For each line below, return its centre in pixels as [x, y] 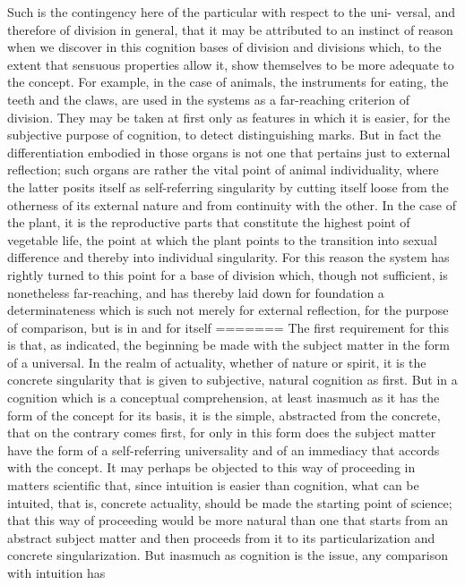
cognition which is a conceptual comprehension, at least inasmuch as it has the [224, 398]
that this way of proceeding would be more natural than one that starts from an [228, 520]
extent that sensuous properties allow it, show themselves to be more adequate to [231, 64]
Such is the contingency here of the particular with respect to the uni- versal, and [232, 12]
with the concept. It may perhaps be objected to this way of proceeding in [211, 467]
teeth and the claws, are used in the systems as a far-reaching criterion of [208, 99]
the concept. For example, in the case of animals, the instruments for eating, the [228, 82]
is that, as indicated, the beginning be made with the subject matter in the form [228, 345]
